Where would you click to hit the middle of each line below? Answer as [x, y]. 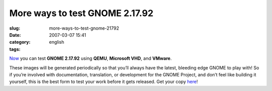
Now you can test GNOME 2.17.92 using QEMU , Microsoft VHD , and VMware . [91, 58]
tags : [15, 49]
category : [20, 42]
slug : [15, 28]
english [57, 42]
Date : [15, 35]
